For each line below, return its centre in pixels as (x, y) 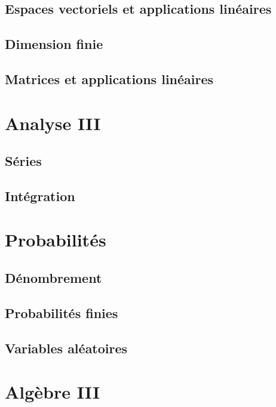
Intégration (40, 195)
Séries (23, 161)
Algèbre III (53, 392)
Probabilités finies (62, 312)
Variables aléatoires (66, 348)
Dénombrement (53, 278)
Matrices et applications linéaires (109, 78)
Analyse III (53, 123)
